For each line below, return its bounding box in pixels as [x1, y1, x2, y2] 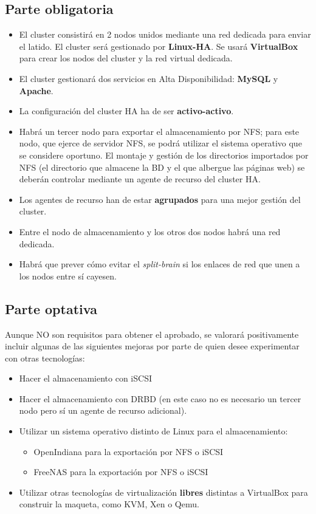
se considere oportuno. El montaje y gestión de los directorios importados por [19, 148, 309, 161]
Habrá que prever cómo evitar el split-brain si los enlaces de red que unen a [19, 258, 300, 270]
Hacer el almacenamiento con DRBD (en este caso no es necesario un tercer [19, 392, 301, 405]
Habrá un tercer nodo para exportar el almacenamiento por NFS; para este [19, 125, 300, 137]
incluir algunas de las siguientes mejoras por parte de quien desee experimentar [5, 340, 300, 352]
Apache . [19, 84, 53, 97]
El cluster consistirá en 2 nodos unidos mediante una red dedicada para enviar [19, 28, 311, 41]
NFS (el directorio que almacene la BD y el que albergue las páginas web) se [19, 160, 305, 173]
